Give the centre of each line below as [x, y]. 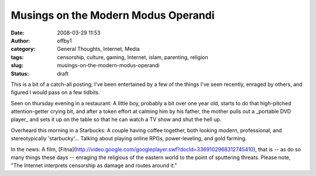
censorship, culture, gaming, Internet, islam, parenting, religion [133, 57]
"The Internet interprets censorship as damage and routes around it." [94, 165]
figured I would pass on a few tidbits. [55, 92]
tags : [17, 57]
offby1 [65, 40]
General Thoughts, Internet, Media [98, 49]
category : [23, 49]
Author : [20, 40]
